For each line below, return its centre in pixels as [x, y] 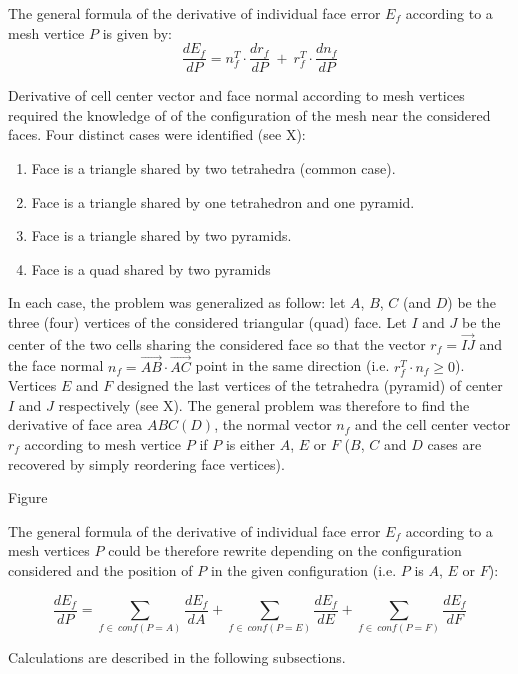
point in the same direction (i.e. [292, 365]
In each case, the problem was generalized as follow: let [177, 302]
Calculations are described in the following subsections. [177, 657]
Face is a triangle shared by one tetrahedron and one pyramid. [223, 201]
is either [250, 444]
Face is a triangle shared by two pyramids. [161, 235]
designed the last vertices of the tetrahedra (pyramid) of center [309, 385]
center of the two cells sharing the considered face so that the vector [217, 343]
